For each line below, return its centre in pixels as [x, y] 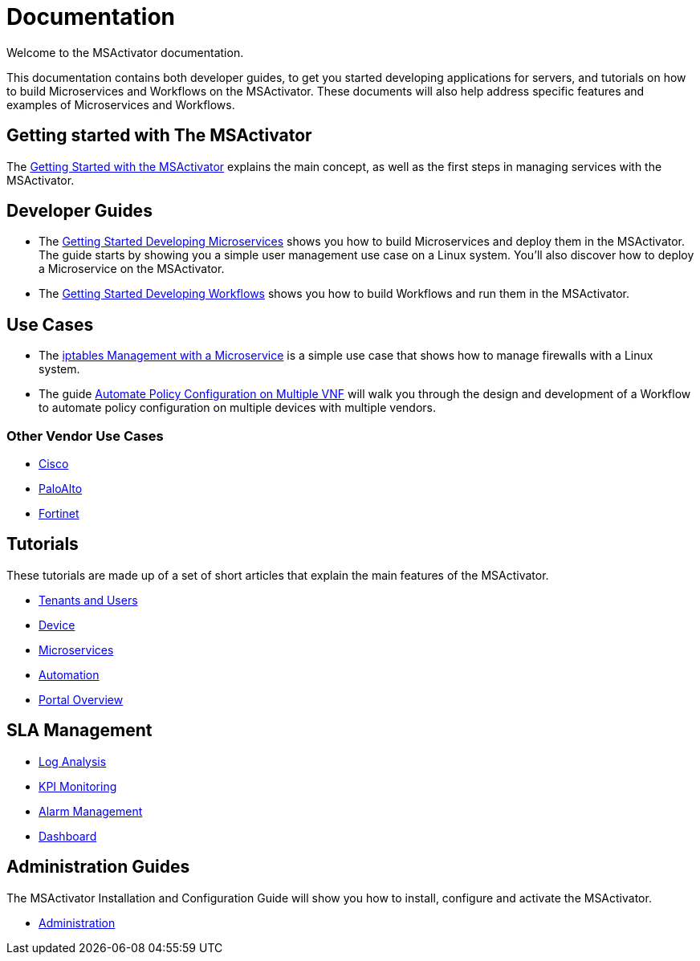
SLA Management [79, 731]
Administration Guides [98, 867]
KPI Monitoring [78, 786]
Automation [69, 674]
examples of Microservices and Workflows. [121, 104]
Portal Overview [81, 699]
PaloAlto [61, 489]
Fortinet [59, 514]
